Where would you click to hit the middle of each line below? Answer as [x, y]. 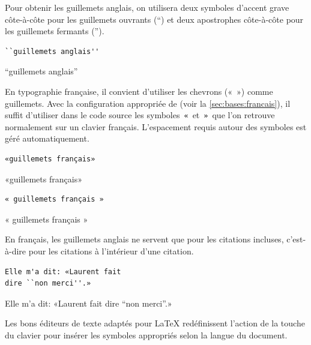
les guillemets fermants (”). [55, 31]
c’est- [296, 239]
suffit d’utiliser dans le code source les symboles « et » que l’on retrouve [140, 115]
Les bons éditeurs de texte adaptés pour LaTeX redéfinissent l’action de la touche [155, 323]
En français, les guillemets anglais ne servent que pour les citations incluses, [144, 239]
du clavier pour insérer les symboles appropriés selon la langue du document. [146, 334]
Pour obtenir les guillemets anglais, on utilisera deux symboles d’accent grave [147, 7]
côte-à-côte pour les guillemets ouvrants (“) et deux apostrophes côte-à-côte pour [154, 19]
